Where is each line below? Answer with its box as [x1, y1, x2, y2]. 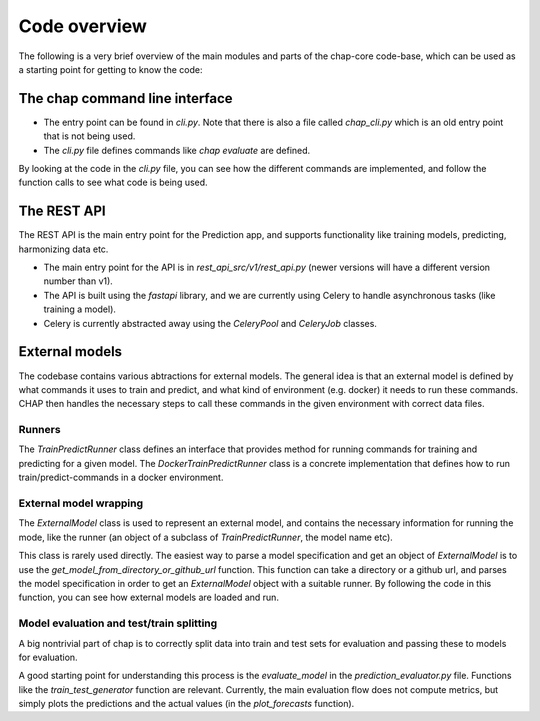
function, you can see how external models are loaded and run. [18, 591, 280, 604]
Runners [18, 423, 61, 437]
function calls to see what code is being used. [18, 176, 209, 189]
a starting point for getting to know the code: [18, 63, 203, 75]
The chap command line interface [18, 90, 234, 107]
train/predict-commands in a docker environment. [18, 471, 224, 484]
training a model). [43, 303, 117, 315]
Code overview [18, 15, 147, 37]
